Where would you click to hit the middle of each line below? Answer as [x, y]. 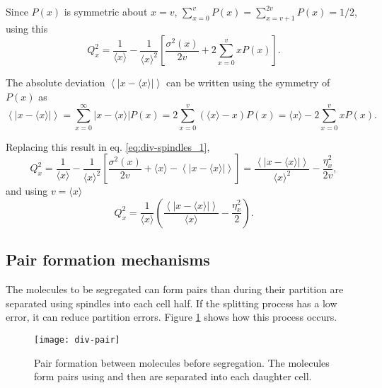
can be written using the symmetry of [248, 82]
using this [27, 28]
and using [27, 191]
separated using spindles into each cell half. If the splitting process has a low [172, 303]
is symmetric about [106, 11]
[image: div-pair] [77, 339]
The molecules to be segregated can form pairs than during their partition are [175, 289]
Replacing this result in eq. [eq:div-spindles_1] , [108, 146]
